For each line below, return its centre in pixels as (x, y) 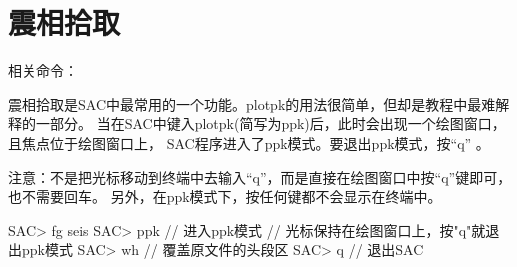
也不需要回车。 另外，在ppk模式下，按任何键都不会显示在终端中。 (225, 196)
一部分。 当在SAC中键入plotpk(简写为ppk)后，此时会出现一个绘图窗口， (270, 123)
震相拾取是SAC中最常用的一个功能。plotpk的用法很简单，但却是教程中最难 (252, 103)
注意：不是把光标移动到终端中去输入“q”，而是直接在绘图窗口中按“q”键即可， (260, 176)
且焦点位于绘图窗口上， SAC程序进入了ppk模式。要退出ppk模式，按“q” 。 (249, 142)
